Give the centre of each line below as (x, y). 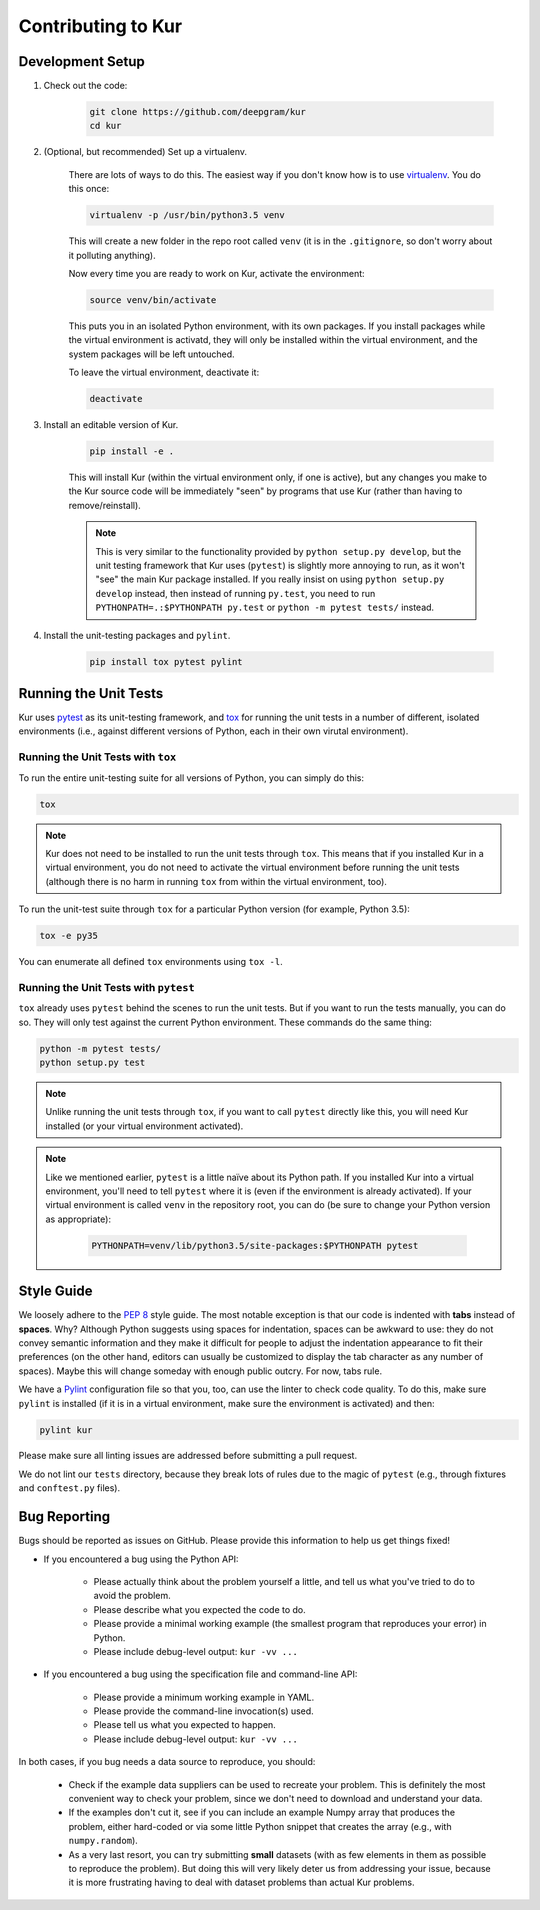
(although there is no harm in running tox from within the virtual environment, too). (216, 881)
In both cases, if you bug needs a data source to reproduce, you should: (167, 1762)
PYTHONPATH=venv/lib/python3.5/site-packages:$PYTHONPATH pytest (255, 1245)
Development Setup (81, 61)
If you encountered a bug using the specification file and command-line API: (200, 1674)
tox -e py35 (69, 936)
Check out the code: (85, 86)
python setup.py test (92, 1062)
